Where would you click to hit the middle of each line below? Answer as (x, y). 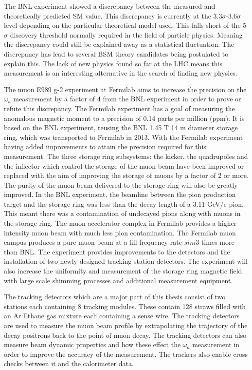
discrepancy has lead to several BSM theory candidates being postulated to (116, 53)
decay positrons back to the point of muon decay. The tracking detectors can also (125, 335)
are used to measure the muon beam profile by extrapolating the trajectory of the (126, 325)
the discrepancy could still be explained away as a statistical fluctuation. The (119, 44)
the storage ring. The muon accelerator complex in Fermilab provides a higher (120, 223)
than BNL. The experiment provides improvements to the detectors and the (117, 251)
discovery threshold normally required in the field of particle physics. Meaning (126, 34)
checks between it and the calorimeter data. (69, 363)
